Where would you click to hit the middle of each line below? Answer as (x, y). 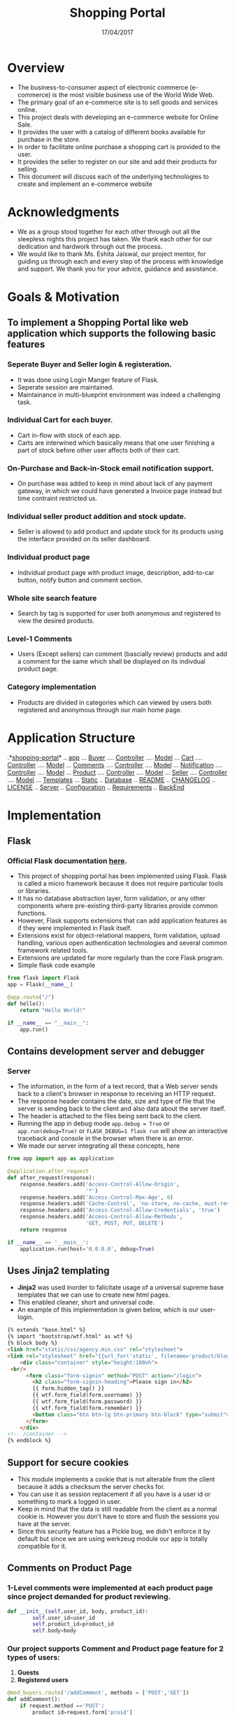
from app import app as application (60, 1159)
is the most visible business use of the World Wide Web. (133, 94)
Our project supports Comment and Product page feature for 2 (115, 1649)
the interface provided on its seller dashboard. (84, 539)
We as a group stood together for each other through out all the (109, 232)
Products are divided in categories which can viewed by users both (114, 702)
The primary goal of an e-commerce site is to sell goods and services (117, 102)
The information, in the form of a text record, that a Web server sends (117, 1086)
